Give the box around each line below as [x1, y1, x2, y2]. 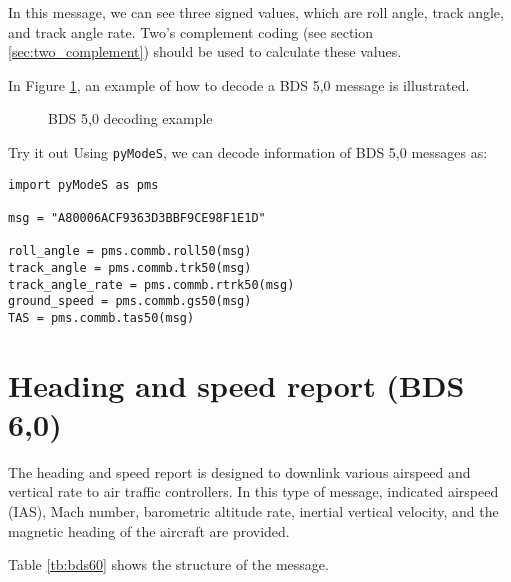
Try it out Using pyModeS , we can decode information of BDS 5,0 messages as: [8, 141, 488, 162]
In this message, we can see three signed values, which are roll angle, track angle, [8, 2, 504, 22]
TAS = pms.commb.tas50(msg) [8, 310, 195, 325]
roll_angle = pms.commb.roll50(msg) [8, 244, 252, 259]
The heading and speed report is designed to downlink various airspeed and [8, 461, 471, 482]
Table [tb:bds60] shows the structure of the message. [8, 554, 329, 575]
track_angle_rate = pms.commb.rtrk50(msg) [8, 277, 295, 292]
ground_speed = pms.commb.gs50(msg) [8, 294, 252, 309]
